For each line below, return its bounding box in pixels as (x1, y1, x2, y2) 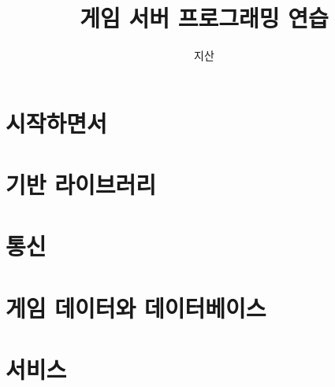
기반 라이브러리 (6, 168, 157, 201)
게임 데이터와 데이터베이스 (6, 291, 266, 323)
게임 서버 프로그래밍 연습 (80, 2, 329, 34)
